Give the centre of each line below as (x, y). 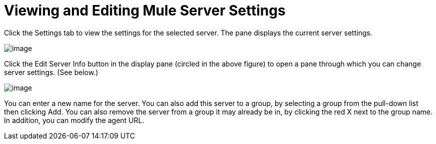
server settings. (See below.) (51, 72)
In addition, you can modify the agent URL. (74, 120)
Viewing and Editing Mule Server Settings (145, 10)
